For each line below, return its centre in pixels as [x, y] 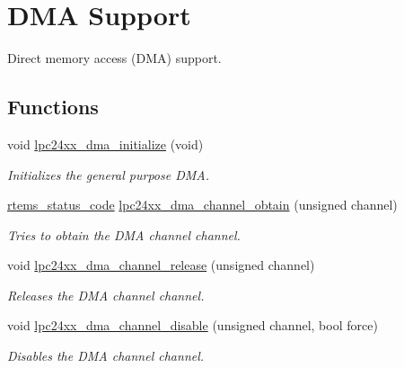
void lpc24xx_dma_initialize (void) [105, 144]
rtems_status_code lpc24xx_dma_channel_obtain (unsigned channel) [202, 205]
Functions [53, 107]
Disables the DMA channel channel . [106, 356]
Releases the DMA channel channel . [106, 295]
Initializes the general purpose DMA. [109, 174]
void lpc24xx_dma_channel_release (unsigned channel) [161, 265]
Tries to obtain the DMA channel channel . [124, 234]
